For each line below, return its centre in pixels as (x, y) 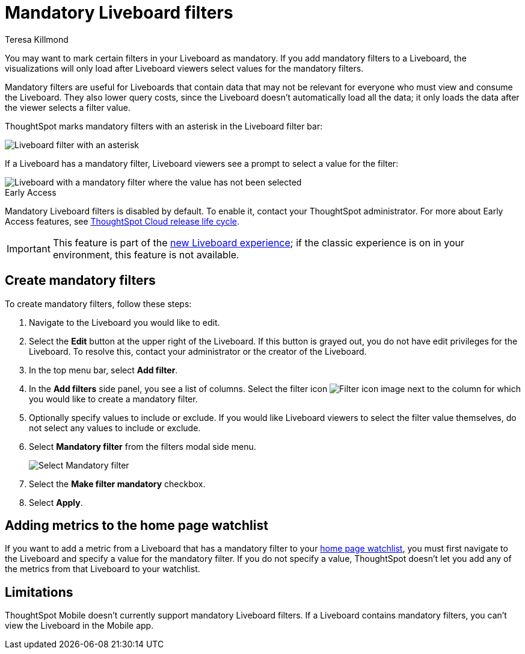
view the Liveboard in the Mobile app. (79, 626)
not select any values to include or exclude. (115, 428)
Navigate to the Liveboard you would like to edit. (124, 322)
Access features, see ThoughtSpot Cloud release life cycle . (122, 221)
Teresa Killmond (37, 39)
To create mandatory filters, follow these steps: (98, 304)
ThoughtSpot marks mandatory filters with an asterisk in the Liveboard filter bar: (164, 126)
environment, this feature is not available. (146, 254)
